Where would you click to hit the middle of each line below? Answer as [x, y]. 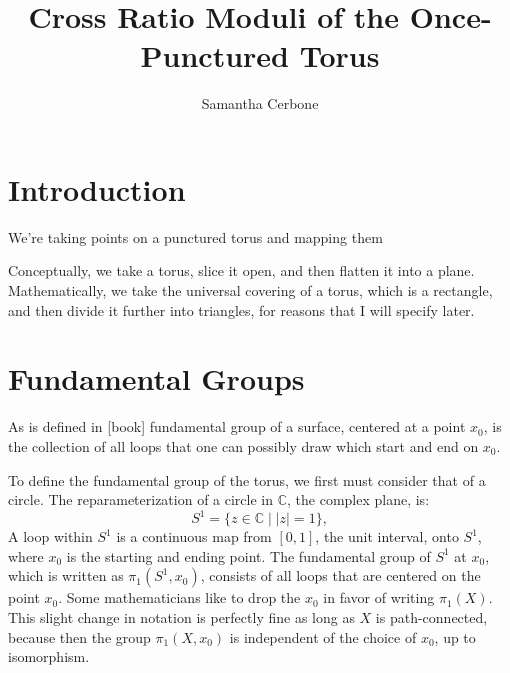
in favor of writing [379, 597]
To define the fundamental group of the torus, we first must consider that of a [247, 479]
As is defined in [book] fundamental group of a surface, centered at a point [237, 426]
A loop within [50, 536]
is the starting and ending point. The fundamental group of [248, 555]
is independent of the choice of [323, 636]
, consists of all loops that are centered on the [340, 575]
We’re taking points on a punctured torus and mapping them [195, 236]
